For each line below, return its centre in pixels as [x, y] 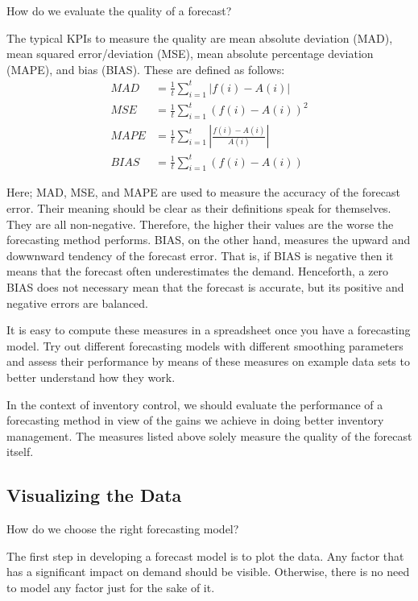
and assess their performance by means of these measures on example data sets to [208, 361]
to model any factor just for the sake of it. [111, 587]
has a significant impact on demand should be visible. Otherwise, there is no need [208, 572]
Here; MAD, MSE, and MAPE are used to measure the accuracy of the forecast [203, 192]
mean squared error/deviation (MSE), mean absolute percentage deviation [190, 54]
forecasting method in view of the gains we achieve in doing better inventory [195, 420]
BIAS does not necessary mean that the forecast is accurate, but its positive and [205, 286]
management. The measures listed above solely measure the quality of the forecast [209, 435]
